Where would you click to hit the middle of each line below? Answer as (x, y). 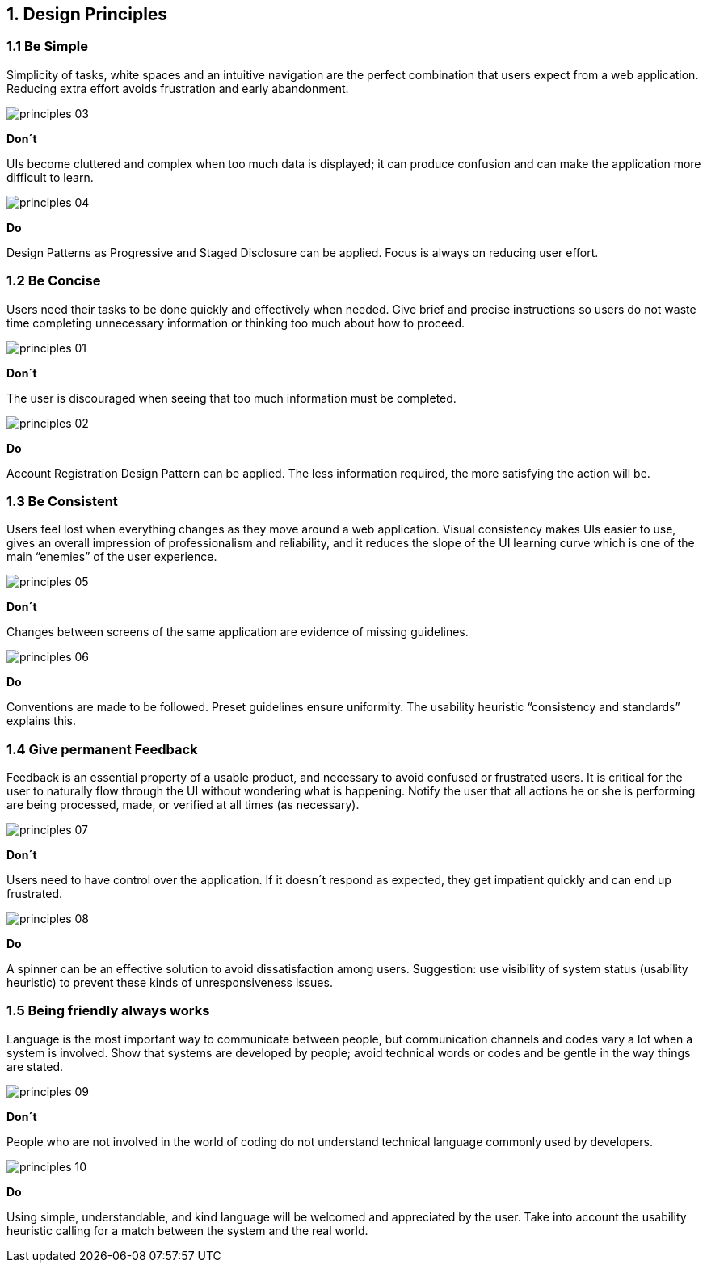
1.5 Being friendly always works (108, 1011)
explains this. (41, 721)
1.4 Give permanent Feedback (102, 749)
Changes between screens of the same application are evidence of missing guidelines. (238, 632)
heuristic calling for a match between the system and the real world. (187, 1230)
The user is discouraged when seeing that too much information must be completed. (231, 398)
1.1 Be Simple (47, 46)
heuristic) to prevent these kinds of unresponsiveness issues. (170, 983)
